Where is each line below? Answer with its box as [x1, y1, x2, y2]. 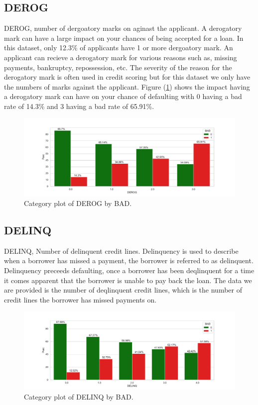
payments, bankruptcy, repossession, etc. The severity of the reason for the [4, 62, 232, 72]
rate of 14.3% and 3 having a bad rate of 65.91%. [4, 101, 154, 111]
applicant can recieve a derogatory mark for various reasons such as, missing [4, 52, 237, 62]
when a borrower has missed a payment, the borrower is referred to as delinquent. [4, 255, 254, 266]
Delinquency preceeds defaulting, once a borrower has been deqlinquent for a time [4, 265, 255, 276]
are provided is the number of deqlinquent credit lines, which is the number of [4, 285, 243, 295]
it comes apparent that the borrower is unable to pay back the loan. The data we [4, 275, 252, 285]
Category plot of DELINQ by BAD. [24, 391, 133, 402]
